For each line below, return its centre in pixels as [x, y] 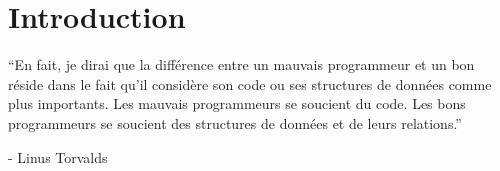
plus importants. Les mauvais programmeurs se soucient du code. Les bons [237, 103]
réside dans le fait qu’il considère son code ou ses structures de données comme [250, 83]
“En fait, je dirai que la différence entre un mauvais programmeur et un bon [241, 64]
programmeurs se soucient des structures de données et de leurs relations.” [235, 122]
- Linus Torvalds [58, 156]
